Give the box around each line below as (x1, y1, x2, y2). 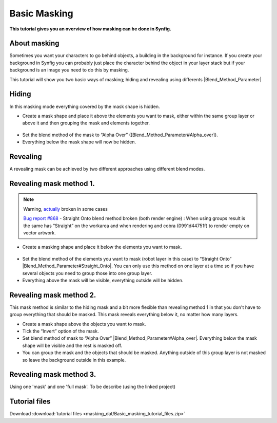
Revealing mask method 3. (9, 370, 96, 379)
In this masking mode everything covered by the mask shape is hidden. (9, 103, 160, 109)
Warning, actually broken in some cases (23, 206, 108, 212)
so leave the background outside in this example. (22, 357, 126, 363)
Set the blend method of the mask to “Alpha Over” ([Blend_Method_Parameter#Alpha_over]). (22, 132, 218, 138)
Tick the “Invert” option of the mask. (22, 328, 100, 334)
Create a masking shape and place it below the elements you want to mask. (22, 244, 182, 250)
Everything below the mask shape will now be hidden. (22, 139, 136, 145)
